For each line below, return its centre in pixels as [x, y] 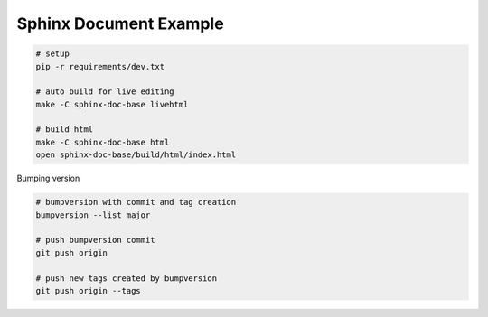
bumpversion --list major [93, 215]
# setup [52, 54]
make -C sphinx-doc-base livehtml [112, 104]
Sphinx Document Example [121, 23]
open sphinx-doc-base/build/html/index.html [136, 155]
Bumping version [48, 178]
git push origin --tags [89, 290]
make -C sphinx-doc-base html [103, 142]
